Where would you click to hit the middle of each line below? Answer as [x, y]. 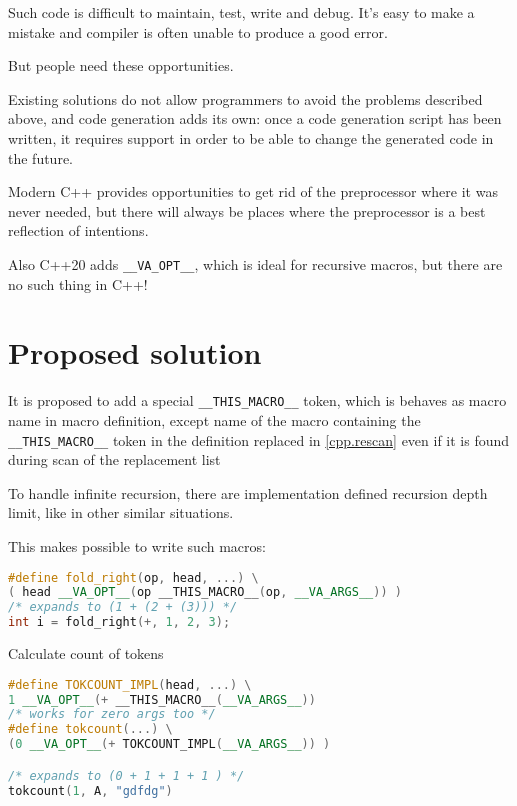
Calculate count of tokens [86, 653]
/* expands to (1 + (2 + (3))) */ [123, 607]
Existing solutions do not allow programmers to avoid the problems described [245, 98]
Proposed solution [135, 352]
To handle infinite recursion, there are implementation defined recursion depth [248, 492]
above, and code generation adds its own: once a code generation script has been [255, 118]
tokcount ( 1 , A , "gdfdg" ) [90, 790]
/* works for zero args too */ [112, 714]
